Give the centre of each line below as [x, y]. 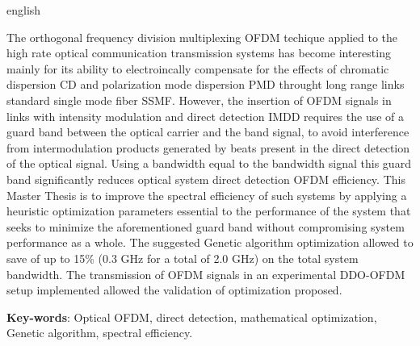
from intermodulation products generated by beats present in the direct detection [208, 147]
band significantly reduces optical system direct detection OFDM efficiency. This [206, 179]
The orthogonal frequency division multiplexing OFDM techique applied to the [202, 37]
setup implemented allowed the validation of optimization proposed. [174, 290]
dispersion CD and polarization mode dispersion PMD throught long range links [206, 84]
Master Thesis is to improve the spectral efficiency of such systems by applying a [207, 195]
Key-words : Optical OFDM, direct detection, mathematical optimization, [192, 317]
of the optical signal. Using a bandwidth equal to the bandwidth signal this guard [209, 163]
